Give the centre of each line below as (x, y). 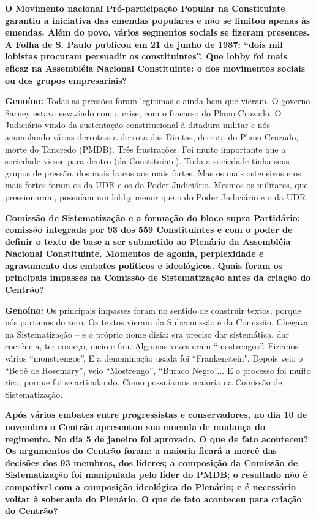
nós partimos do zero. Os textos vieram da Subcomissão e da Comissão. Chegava (156, 322)
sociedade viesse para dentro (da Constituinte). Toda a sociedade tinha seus (147, 161)
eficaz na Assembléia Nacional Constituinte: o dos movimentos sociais (155, 68)
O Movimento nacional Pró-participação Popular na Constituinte (145, 8)
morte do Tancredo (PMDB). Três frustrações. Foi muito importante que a (145, 149)
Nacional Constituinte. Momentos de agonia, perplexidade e (134, 253)
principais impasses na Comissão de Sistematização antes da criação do (158, 277)
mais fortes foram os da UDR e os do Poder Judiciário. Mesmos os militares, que (156, 185)
